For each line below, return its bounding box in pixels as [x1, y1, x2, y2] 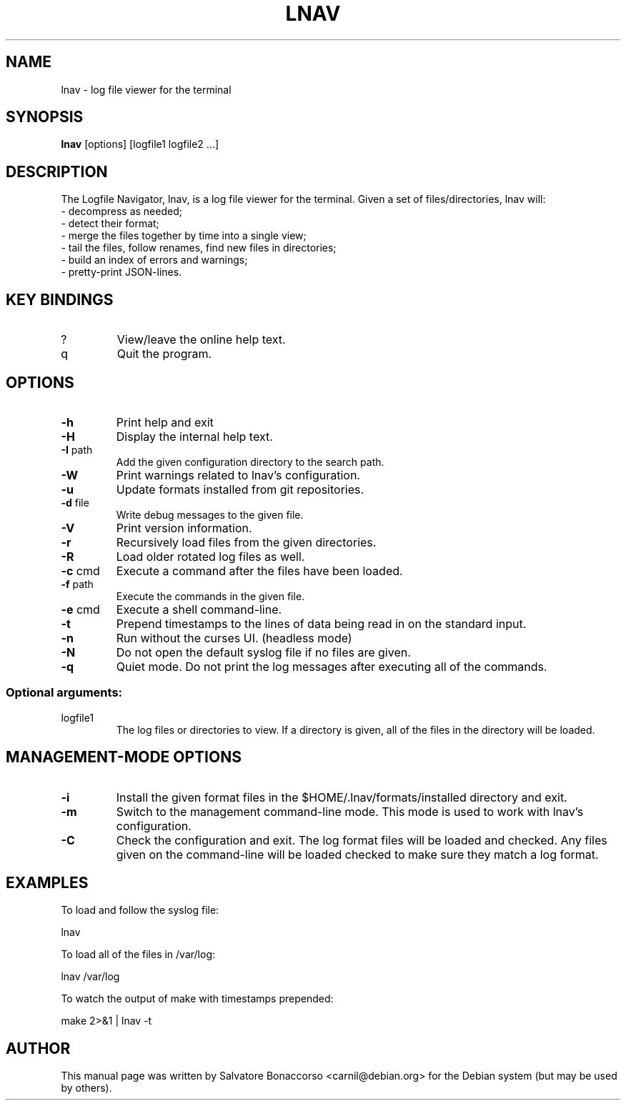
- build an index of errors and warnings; [61, 254, 248, 266]
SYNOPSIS [6, 108, 84, 126]
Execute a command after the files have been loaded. [116, 563, 403, 578]
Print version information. [116, 520, 252, 535]
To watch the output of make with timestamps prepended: [61, 992, 334, 1005]
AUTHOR [6, 1039, 71, 1057]
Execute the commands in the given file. [116, 589, 305, 602]
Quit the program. [116, 347, 212, 362]
